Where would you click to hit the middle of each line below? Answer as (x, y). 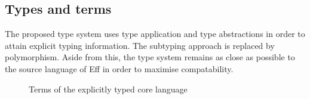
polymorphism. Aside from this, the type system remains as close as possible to (150, 57)
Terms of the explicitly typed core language (108, 89)
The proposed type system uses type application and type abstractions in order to (155, 34)
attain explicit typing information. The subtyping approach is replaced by (140, 45)
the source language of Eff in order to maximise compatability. (119, 68)
